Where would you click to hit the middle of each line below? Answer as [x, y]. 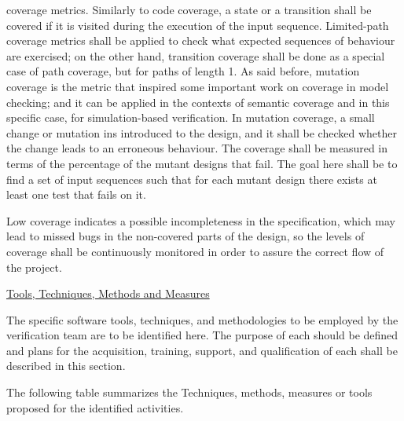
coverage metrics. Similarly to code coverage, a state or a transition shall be [189, 9]
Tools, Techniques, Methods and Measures [108, 293]
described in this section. [66, 366]
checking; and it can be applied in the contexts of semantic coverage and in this [198, 102]
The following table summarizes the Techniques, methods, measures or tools [189, 392]
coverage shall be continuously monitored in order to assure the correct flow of [195, 251]
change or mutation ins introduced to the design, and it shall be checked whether [202, 132]
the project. [34, 267]
